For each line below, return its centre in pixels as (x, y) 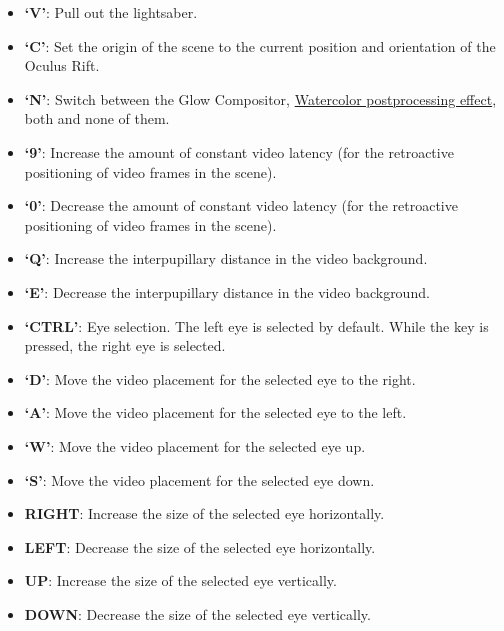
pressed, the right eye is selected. (125, 345)
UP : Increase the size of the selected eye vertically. (180, 580)
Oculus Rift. (62, 65)
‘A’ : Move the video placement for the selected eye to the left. (215, 412)
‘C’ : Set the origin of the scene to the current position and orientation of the (260, 45)
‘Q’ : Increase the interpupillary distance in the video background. (226, 258)
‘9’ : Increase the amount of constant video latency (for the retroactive (239, 151)
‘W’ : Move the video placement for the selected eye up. (195, 445)
